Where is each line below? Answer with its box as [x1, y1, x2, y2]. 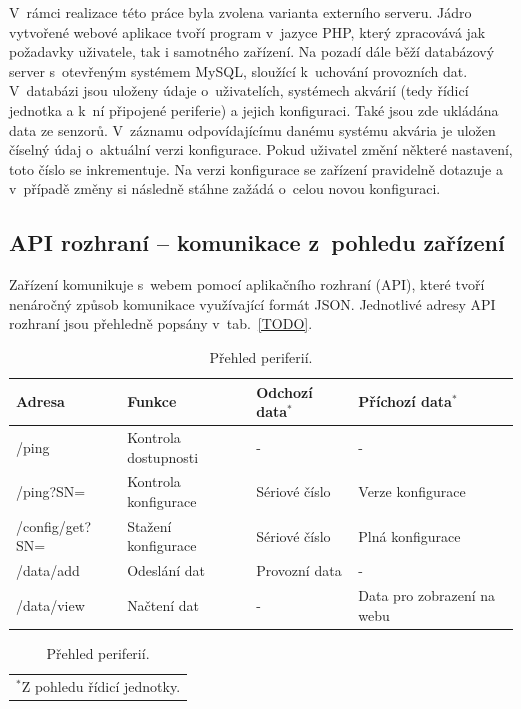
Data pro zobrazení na [358, 585, 496, 606]
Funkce [127, 391, 177, 412]
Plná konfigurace [358, 525, 461, 546]
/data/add [16, 560, 80, 581]
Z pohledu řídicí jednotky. [21, 675, 181, 696]
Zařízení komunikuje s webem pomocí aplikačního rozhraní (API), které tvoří [9, 274, 485, 295]
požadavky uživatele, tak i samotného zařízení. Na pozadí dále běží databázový [9, 41, 495, 62]
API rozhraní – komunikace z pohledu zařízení [9, 227, 505, 258]
